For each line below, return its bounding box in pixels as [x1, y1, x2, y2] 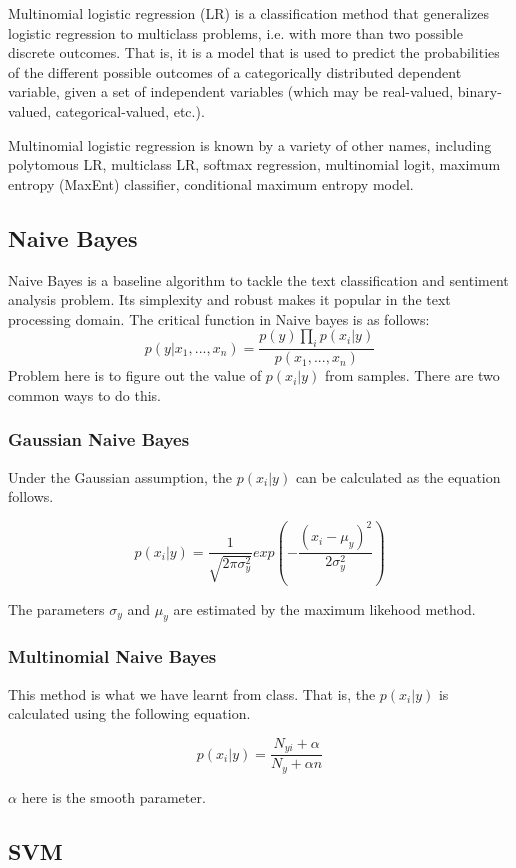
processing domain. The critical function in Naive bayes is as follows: [8, 308, 430, 329]
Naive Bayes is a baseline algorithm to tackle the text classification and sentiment [8, 269, 509, 290]
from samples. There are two [324, 365, 500, 386]
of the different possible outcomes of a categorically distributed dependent [8, 61, 462, 82]
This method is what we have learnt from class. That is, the [8, 683, 376, 704]
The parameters [8, 598, 105, 619]
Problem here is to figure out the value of [8, 365, 262, 386]
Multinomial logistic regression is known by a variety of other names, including [8, 134, 492, 155]
